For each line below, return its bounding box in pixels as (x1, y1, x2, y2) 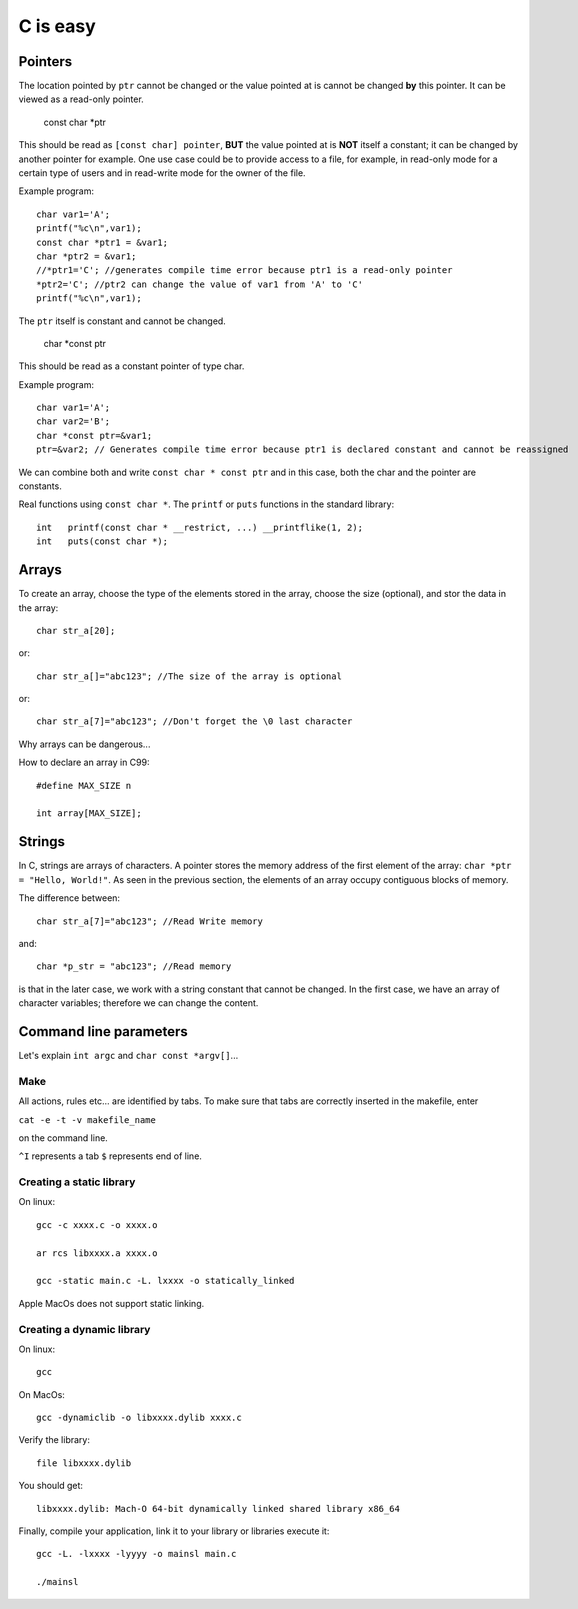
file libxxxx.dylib (36, 1457, 132, 1469)
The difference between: (18, 892, 120, 904)
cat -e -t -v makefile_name (18, 1114, 157, 1125)
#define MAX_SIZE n (36, 780, 132, 791)
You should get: (18, 1480, 84, 1492)
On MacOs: (18, 1388, 65, 1400)
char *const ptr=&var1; (36, 430, 153, 441)
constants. (18, 480, 62, 492)
